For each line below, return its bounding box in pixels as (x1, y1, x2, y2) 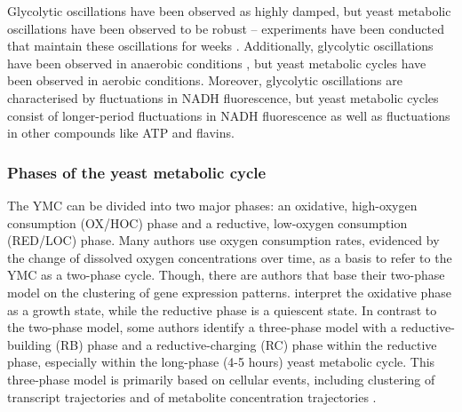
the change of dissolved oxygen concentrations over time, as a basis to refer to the (7, 248, 452, 266)
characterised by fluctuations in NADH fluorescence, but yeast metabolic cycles (7, 88, 439, 107)
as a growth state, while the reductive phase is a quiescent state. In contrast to (7, 300, 437, 319)
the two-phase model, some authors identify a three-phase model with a (7, 318, 397, 337)
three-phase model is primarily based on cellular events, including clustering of (7, 369, 435, 388)
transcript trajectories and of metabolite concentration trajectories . (7, 387, 377, 406)
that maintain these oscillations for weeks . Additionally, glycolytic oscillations (7, 36, 434, 55)
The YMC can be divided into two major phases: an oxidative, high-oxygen (7, 195, 418, 214)
